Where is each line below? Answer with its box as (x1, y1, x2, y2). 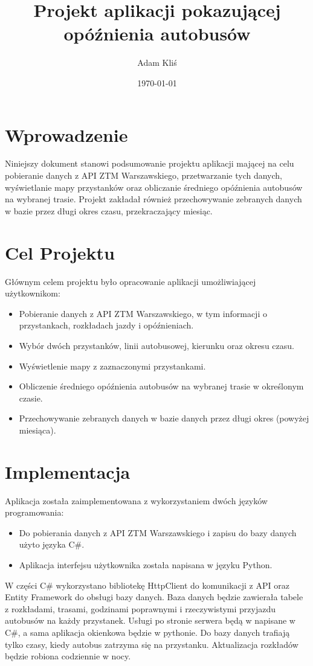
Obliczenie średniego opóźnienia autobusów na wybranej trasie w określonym (19, 380, 304, 392)
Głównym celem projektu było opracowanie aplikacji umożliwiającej (5, 275, 256, 287)
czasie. (19, 391, 43, 404)
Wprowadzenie (5, 122, 128, 147)
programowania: (5, 506, 64, 519)
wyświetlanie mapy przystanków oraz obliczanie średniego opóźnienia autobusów (5, 181, 303, 193)
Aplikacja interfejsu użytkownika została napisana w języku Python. (19, 558, 273, 571)
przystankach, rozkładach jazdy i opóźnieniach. (19, 319, 194, 331)
